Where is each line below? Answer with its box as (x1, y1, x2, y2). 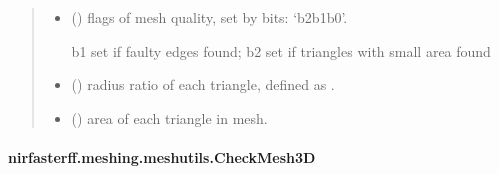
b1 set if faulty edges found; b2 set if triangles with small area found (71, 40, 491, 61)
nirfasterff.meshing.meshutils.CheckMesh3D (8, 146, 316, 167)
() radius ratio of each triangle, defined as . (71, 74, 335, 95)
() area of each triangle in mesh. (71, 107, 268, 128)
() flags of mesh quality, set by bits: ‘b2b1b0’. (71, 7, 348, 27)
